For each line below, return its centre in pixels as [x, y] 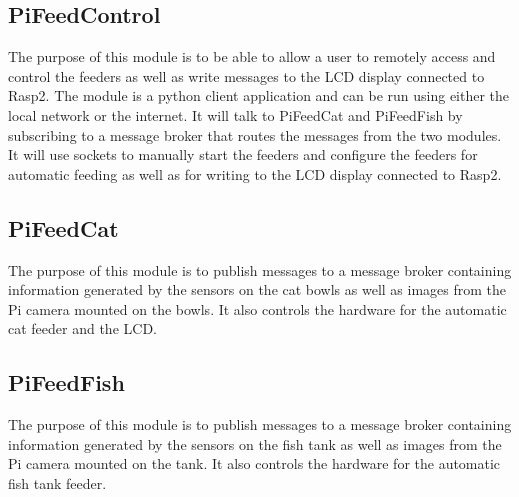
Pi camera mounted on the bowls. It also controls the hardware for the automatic [257, 308]
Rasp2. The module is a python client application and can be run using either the [259, 95]
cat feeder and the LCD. [82, 328]
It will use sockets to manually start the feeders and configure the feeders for [243, 154]
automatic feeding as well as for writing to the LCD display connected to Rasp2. [255, 173]
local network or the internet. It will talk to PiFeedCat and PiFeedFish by [235, 114]
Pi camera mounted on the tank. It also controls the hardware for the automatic [254, 463]
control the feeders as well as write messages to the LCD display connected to [246, 75]
